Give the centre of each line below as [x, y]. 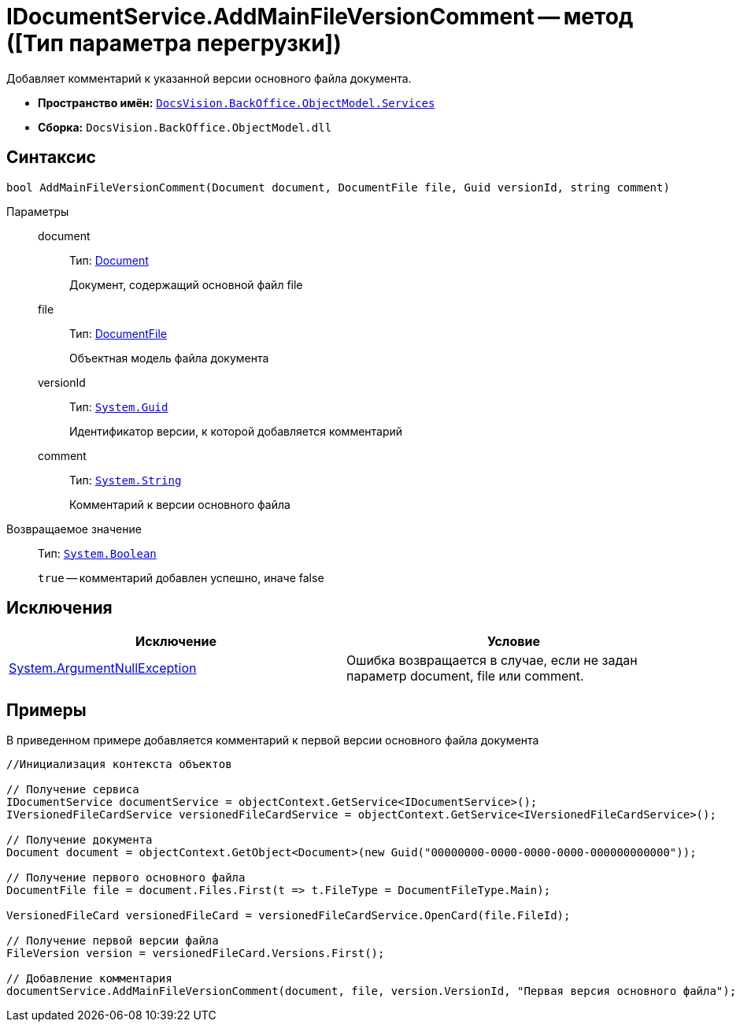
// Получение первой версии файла [113, 941]
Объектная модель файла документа [169, 358]
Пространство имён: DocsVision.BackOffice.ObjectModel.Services [237, 102]
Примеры [46, 710]
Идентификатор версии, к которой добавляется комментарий [236, 431]
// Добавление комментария [89, 979]
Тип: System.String [126, 480]
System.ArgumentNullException [103, 668]
